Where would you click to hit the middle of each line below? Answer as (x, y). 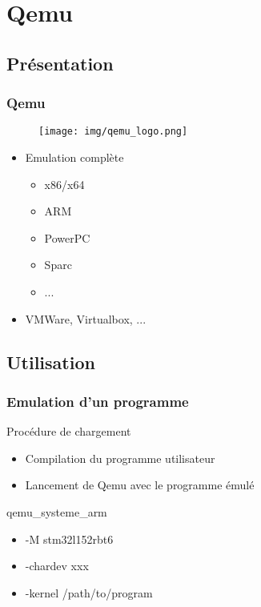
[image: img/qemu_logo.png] (113, 132)
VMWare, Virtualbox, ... (86, 318)
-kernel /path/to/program (89, 592)
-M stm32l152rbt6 (69, 539)
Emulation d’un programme (98, 401)
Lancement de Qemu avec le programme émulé (140, 485)
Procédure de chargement (69, 431)
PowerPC (67, 237)
